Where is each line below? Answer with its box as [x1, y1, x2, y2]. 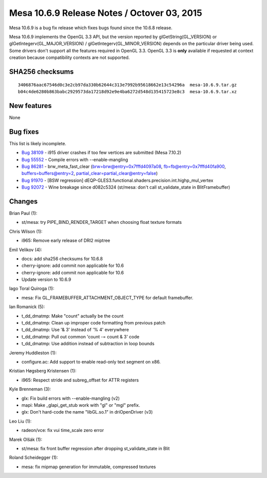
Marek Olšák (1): [9, 436, 43, 442]
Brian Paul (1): [9, 210, 38, 216]
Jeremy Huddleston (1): [9, 350, 57, 356]
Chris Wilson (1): [9, 228, 43, 234]
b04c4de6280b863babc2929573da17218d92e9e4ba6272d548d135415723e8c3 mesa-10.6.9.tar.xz [18, 89, 237, 94]
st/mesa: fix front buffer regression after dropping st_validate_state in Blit [21, 445, 170, 451]
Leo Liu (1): [9, 418, 32, 424]
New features [9, 102, 52, 110]
